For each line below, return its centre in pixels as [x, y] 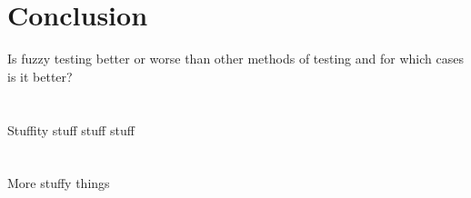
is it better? [40, 76]
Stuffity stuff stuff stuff [71, 129]
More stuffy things [59, 183]
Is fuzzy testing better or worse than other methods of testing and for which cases [235, 59]
